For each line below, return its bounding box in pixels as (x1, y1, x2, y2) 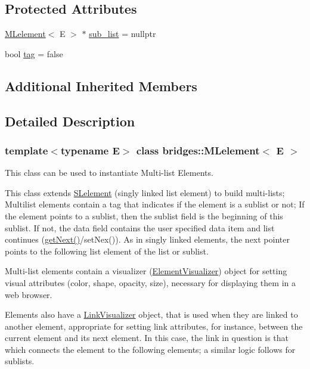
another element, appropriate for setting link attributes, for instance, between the (5, 320, 303, 332)
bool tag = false (5, 47, 63, 60)
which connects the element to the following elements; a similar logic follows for (5, 343, 296, 355)
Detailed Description (5, 111, 135, 130)
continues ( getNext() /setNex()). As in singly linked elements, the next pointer (5, 233, 290, 246)
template (5, 142, 48, 157)
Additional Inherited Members (5, 76, 197, 95)
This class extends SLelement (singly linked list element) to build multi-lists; (5, 186, 285, 199)
